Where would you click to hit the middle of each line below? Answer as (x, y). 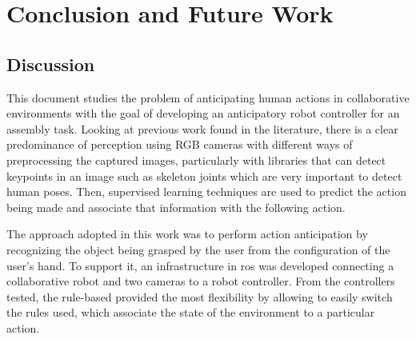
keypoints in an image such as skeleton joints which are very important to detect (204, 175)
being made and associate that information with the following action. (176, 207)
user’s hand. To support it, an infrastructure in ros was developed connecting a (200, 265)
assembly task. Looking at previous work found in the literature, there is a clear (202, 128)
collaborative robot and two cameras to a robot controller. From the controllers (201, 281)
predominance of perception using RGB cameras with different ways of (180, 144)
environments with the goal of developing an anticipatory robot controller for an (203, 113)
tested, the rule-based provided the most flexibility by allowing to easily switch (200, 296)
